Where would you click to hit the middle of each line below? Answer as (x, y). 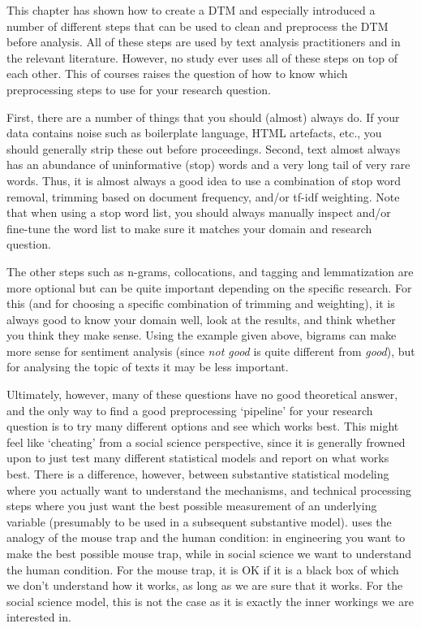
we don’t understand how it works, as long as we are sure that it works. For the (205, 585)
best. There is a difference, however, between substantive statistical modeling (198, 474)
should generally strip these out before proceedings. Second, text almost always (204, 148)
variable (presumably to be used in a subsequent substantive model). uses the (199, 521)
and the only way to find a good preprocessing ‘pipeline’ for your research (190, 410)
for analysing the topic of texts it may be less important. (148, 367)
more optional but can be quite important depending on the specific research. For (209, 287)
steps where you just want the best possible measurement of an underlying (192, 506)
